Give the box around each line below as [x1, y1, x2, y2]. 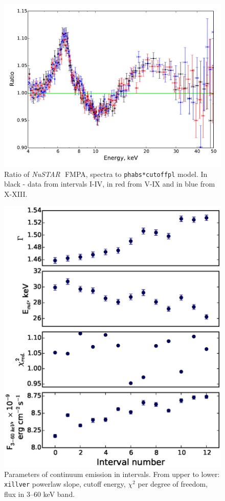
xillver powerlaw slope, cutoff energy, [4, 479, 126, 489]
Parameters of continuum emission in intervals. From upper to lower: [4, 468, 220, 479]
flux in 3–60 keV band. [4, 488, 75, 499]
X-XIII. [4, 188, 28, 199]
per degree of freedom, [138, 479, 208, 489]
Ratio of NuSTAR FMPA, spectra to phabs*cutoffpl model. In [4, 168, 208, 179]
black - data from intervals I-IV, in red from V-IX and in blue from [4, 178, 215, 189]
